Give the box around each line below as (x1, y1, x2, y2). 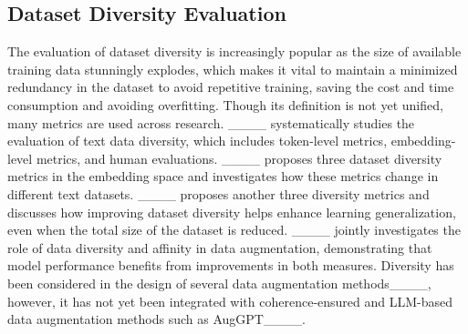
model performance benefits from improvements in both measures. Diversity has (7, 256, 454, 275)
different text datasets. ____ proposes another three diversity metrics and (7, 184, 430, 203)
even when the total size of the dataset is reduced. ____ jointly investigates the (7, 220, 461, 239)
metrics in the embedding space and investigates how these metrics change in (7, 167, 439, 186)
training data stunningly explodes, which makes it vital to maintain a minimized (7, 59, 458, 78)
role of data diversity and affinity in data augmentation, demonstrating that (7, 238, 432, 257)
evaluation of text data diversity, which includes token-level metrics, (7, 131, 388, 150)
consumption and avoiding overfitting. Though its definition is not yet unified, (7, 95, 443, 114)
